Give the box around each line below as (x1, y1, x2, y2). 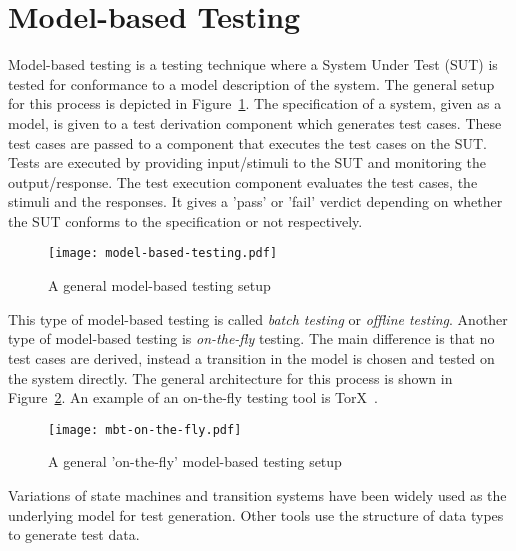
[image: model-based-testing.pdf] (48, 246, 278, 261)
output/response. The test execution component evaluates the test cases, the (8, 171, 478, 192)
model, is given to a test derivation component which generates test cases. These (8, 112, 502, 133)
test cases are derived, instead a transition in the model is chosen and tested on (8, 347, 495, 368)
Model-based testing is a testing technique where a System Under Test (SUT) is (8, 54, 498, 75)
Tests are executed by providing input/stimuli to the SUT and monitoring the (8, 152, 486, 173)
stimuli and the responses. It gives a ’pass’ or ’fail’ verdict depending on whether (8, 191, 503, 212)
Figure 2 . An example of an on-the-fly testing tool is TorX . (8, 387, 378, 408)
